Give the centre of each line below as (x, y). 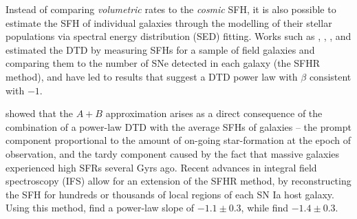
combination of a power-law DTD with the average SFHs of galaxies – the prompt (178, 126)
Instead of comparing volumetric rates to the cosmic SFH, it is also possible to (171, 9)
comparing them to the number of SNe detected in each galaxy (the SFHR (163, 63)
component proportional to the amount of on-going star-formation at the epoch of (178, 140)
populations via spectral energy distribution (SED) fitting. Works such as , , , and (178, 36)
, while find (265, 208)
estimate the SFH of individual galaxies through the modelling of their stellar (169, 22)
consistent (330, 76)
